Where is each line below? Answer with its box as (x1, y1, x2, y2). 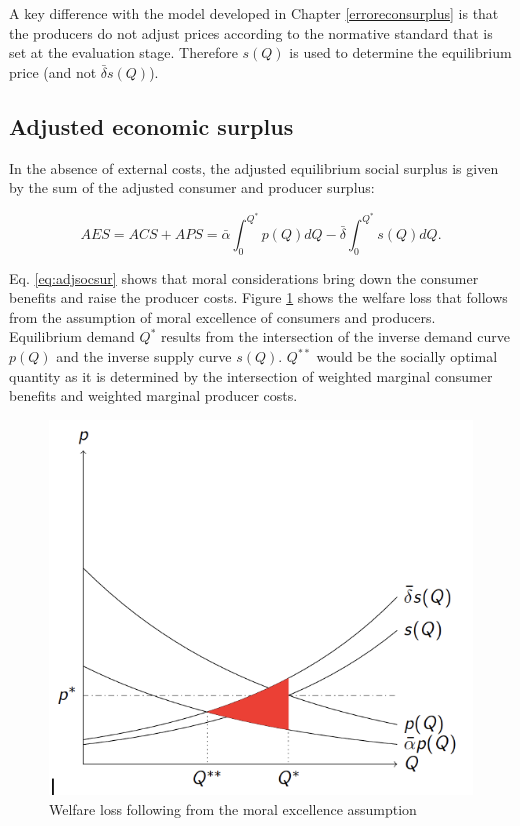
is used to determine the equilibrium (289, 42, 512, 63)
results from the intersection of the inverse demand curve (160, 326, 510, 347)
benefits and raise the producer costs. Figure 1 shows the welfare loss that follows (9, 287, 508, 308)
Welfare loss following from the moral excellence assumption (49, 798, 417, 819)
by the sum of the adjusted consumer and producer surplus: (9, 177, 375, 198)
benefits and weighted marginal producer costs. (9, 385, 298, 406)
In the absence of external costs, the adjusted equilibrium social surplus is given (9, 157, 499, 178)
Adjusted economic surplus (9, 110, 294, 141)
